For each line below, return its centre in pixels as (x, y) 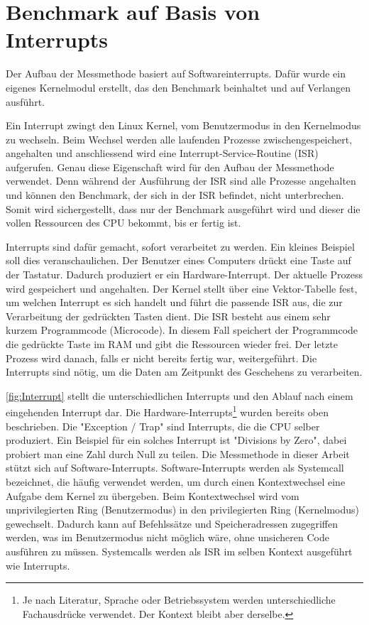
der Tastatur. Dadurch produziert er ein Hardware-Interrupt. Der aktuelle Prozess (184, 275)
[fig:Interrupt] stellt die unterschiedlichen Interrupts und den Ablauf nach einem (180, 395)
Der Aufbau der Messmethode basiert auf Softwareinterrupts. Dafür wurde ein (176, 74)
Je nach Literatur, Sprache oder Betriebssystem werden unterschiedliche (179, 600)
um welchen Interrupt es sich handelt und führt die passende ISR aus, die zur (174, 302)
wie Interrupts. (38, 565)
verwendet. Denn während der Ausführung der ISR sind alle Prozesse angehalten (181, 181)
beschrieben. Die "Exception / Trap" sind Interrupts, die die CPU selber (163, 426)
